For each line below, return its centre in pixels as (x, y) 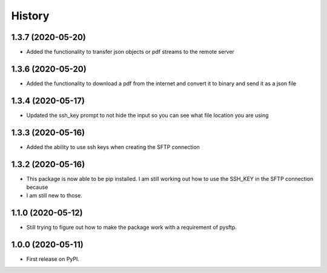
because (37, 187)
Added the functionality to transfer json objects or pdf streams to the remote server (130, 52)
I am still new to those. (54, 196)
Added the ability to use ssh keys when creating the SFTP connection (113, 147)
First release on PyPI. (53, 259)
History (30, 16)
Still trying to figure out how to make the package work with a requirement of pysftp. (132, 228)
